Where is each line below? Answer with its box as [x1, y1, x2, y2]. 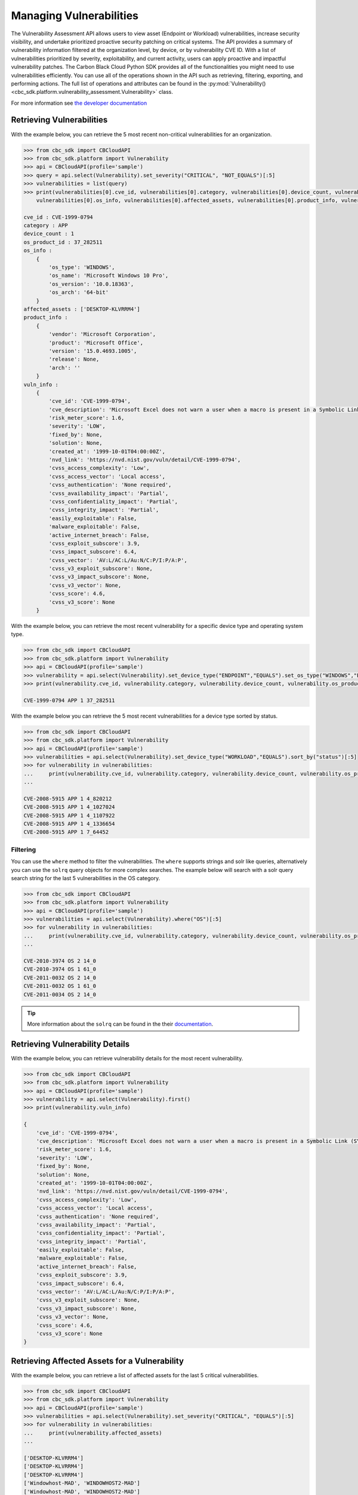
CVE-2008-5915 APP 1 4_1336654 [23, 820, 116, 828]
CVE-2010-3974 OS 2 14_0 [23, 957, 97, 965]
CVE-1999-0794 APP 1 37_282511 [23, 697, 116, 704]
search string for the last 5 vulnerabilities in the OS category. [11, 874, 161, 881]
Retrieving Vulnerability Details [11, 1039, 130, 1049]
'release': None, [48, 356, 100, 363]
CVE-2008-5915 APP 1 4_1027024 [23, 804, 116, 810]
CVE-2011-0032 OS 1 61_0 [23, 983, 97, 990]
